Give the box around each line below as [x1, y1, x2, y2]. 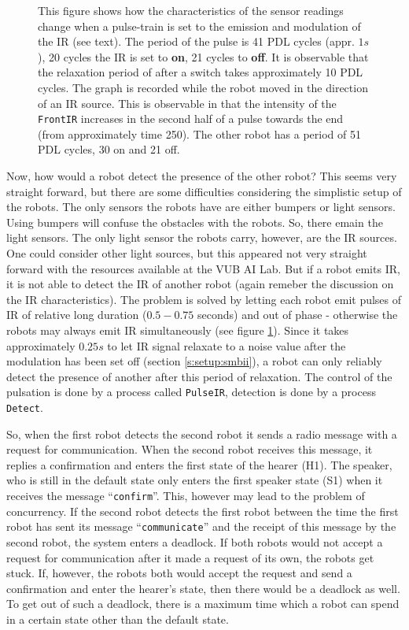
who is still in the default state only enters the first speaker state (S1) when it [6, 472, 383, 488]
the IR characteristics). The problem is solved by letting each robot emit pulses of [6, 291, 402, 307]
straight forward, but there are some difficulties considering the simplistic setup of [6, 183, 402, 199]
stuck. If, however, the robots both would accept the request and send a [6, 565, 352, 581]
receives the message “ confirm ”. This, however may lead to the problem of [6, 487, 365, 503]
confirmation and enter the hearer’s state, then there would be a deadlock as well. [6, 580, 400, 596]
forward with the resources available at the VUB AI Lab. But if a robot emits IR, [6, 260, 400, 276]
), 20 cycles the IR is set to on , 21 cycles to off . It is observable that [38, 48, 369, 65]
